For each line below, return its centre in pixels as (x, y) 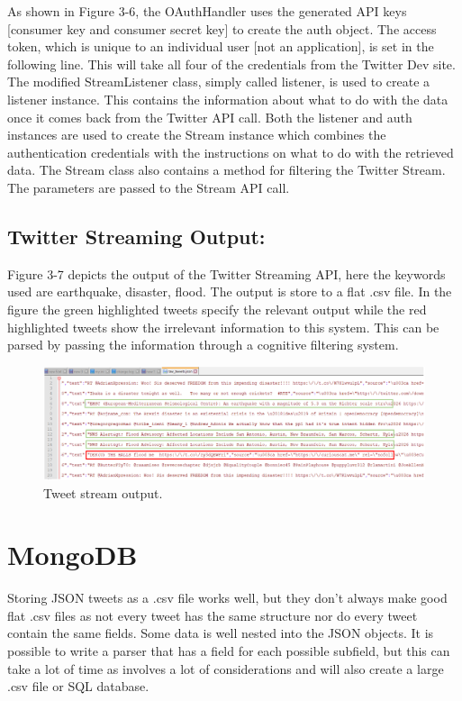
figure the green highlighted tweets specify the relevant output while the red (217, 309)
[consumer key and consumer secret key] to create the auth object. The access (222, 28)
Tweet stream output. (103, 492)
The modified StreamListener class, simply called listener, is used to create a (219, 82)
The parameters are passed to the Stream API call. (149, 187)
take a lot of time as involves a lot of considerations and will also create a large (226, 668)
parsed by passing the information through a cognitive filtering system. (203, 345)
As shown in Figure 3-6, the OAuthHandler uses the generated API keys (207, 11)
